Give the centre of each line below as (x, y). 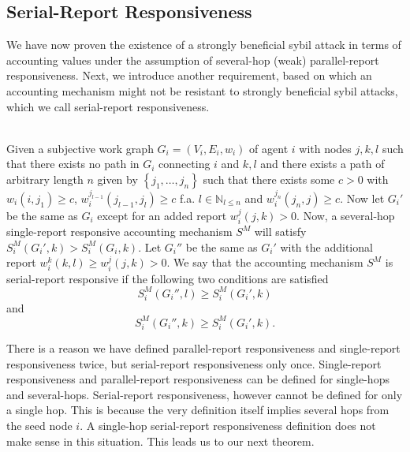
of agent (269, 148)
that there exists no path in (73, 164)
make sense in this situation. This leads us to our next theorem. (160, 441)
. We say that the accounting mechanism (265, 262)
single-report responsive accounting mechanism (119, 232)
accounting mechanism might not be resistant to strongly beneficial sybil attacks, (202, 90)
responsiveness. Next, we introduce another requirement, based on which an (189, 75)
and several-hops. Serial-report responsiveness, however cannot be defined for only (205, 394)
